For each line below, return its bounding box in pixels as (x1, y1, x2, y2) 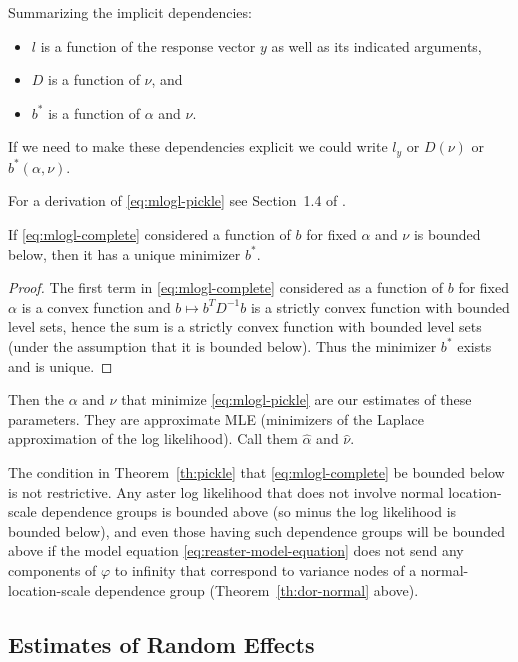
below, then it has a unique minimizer (8, 243, 241, 264)
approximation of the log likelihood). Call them (8, 428, 298, 449)
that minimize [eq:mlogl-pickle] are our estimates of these (121, 389, 472, 410)
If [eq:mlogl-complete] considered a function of (8, 224, 291, 245)
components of (8, 559, 97, 580)
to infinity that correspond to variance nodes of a (114, 559, 417, 580)
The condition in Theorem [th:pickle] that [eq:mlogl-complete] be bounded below (8, 461, 505, 482)
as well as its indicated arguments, (271, 35, 482, 56)
